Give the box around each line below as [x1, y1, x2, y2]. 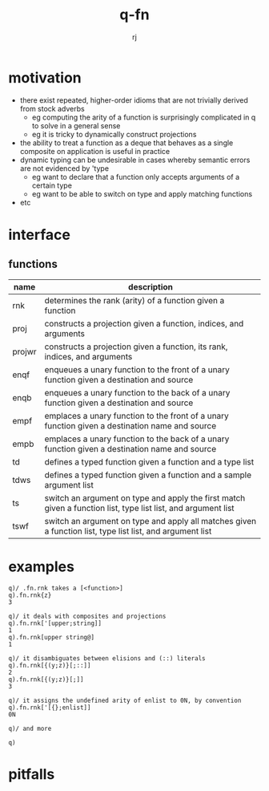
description [127, 281, 174, 292]
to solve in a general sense [31, 120, 121, 130]
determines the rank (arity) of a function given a [44, 294, 225, 306]
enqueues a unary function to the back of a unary [44, 387, 231, 398]
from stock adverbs [19, 103, 86, 113]
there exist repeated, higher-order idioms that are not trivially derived [19, 95, 248, 105]
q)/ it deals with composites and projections [8, 612, 167, 620]
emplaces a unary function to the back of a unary [44, 433, 230, 444]
